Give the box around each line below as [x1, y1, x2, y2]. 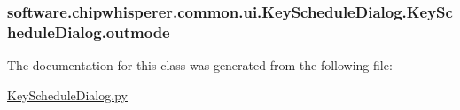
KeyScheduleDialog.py [7, 85, 128, 104]
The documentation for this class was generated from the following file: [7, 56, 393, 75]
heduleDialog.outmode [7, 20, 170, 43]
